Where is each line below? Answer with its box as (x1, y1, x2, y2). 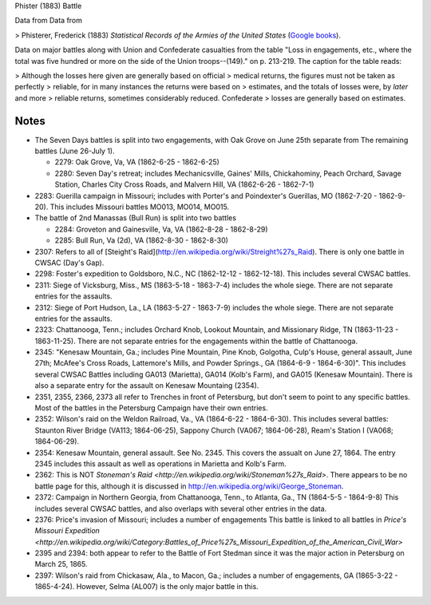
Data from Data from (14, 16, 83, 26)
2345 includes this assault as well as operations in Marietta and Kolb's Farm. (34, 459, 287, 469)
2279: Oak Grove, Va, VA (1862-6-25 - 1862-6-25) (54, 157, 219, 167)
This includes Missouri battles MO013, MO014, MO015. (49, 202, 230, 212)
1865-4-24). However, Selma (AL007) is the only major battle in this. (34, 582, 259, 591)
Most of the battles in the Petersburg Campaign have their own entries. (34, 403, 268, 413)
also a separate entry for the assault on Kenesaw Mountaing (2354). (34, 381, 259, 390)
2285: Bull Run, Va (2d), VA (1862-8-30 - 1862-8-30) (54, 235, 229, 245)
